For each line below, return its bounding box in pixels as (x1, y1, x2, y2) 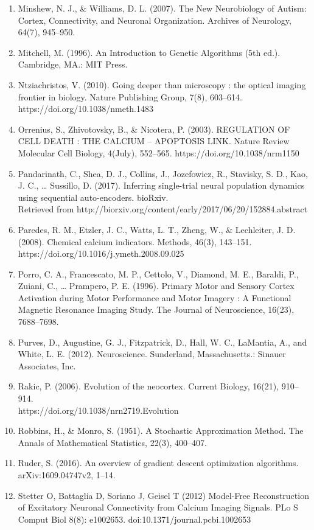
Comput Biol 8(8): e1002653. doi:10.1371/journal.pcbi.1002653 (18, 512, 251, 525)
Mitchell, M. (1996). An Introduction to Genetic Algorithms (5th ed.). (18, 46, 281, 58)
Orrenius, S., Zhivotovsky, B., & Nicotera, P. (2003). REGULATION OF (18, 122, 290, 135)
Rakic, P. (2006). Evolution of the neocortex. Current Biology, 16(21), (18, 380, 279, 392)
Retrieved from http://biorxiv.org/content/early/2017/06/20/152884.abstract (18, 203, 308, 215)
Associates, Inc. (18, 359, 76, 372)
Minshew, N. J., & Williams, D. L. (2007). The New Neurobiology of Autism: (18, 2, 307, 14)
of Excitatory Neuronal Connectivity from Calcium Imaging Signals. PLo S (18, 501, 298, 514)
